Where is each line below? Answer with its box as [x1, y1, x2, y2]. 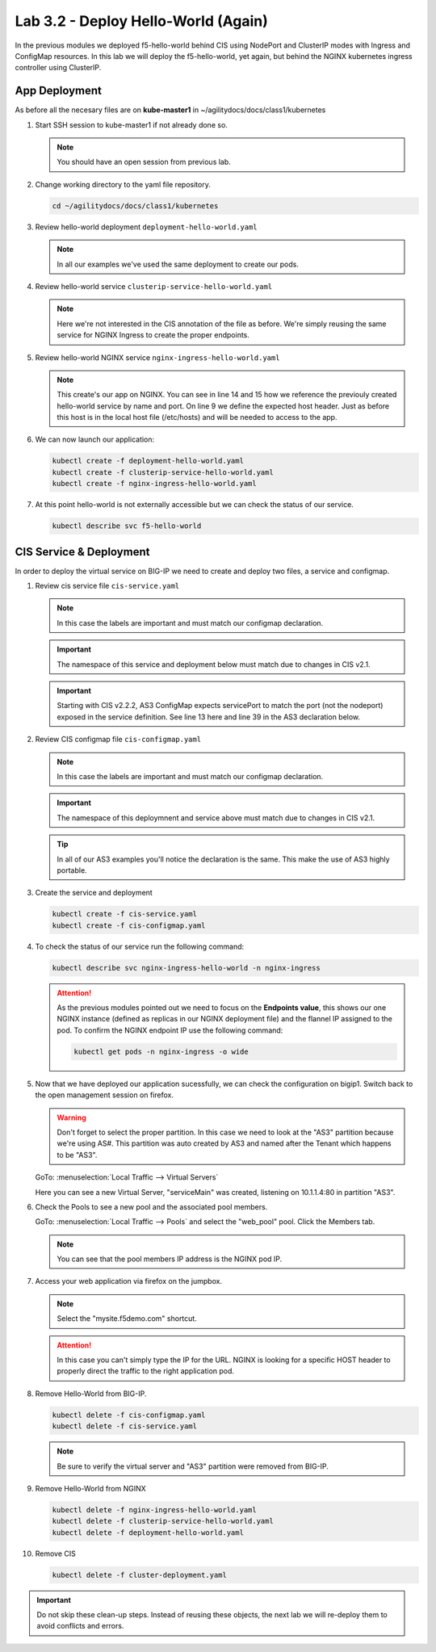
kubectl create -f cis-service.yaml [52, 909, 198, 919]
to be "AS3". [57, 1150, 98, 1159]
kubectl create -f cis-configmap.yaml [52, 920, 206, 930]
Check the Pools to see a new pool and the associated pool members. [35, 1201, 268, 1211]
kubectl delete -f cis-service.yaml [52, 1422, 198, 1431]
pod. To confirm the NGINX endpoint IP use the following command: [57, 1025, 283, 1035]
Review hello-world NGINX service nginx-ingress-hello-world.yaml [35, 352, 280, 363]
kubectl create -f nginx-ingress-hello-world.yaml [52, 479, 258, 488]
